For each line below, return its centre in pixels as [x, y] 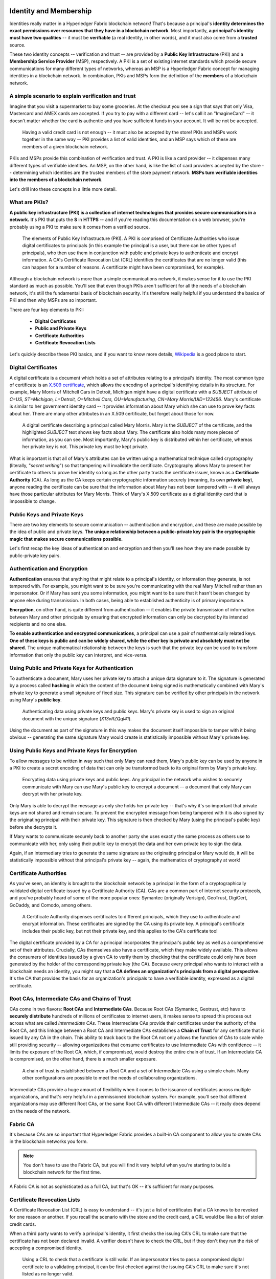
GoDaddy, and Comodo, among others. [51, 905]
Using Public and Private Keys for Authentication [71, 668]
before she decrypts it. [33, 827]
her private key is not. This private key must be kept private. [85, 447]
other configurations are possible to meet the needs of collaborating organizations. [109, 1078]
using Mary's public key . [36, 700]
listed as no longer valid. [48, 1274]
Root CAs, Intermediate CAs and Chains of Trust [70, 999]
